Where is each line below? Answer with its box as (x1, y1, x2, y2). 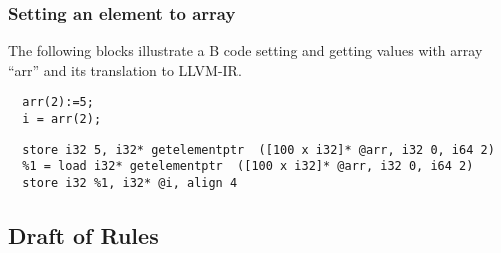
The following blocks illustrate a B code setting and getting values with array (8, 40, 483, 61)
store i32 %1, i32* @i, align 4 (22, 176, 238, 191)
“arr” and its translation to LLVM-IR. (8, 59, 242, 80)
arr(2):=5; (22, 95, 94, 110)
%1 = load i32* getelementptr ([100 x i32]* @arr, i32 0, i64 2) (22, 159, 474, 174)
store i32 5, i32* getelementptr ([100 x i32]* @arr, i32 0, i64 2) (22, 142, 495, 157)
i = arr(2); (22, 112, 102, 127)
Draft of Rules (8, 220, 159, 251)
